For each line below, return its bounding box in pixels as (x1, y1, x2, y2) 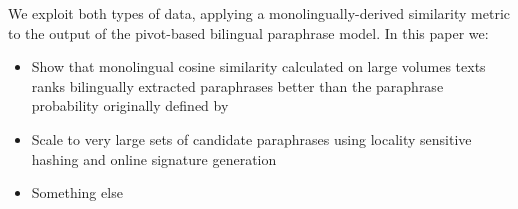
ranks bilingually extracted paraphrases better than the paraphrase (31, 75, 444, 96)
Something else (31, 182, 123, 203)
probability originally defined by (31, 95, 229, 116)
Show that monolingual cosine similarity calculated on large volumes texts (31, 56, 486, 77)
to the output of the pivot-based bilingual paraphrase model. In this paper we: (8, 22, 489, 43)
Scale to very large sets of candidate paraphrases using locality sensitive (31, 128, 472, 149)
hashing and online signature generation (31, 148, 277, 169)
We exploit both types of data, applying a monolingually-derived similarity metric (8, 3, 510, 23)
